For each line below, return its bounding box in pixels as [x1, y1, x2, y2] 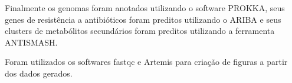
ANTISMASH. [5, 36, 58, 48]
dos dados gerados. [5, 67, 73, 79]
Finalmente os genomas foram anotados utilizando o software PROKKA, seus [5, 2, 285, 13]
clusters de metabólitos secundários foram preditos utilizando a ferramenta [5, 25, 275, 37]
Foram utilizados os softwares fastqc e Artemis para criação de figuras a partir [5, 56, 288, 68]
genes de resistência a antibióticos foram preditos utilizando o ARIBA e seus [5, 13, 281, 25]
